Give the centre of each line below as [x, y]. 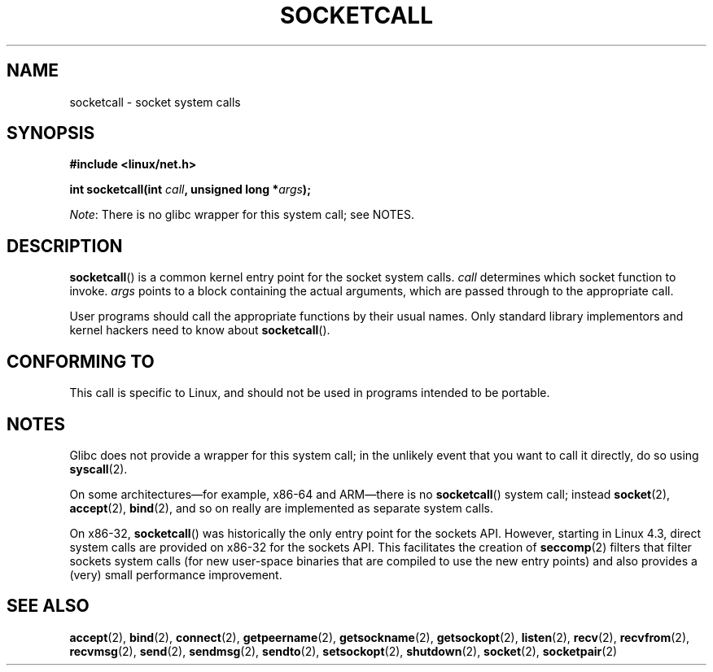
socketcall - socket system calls [155, 102]
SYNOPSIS [51, 133]
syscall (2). [98, 469]
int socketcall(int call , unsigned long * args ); [190, 190]
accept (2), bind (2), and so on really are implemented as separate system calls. [281, 508]
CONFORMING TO [81, 361]
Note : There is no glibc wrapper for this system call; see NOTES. [242, 215]
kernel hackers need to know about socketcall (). [200, 330]
